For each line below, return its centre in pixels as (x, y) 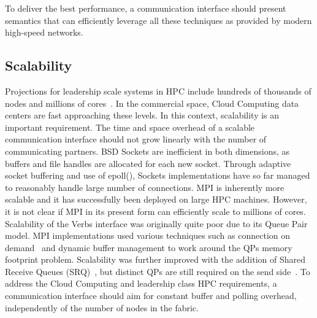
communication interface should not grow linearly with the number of (136, 139)
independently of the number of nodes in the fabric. (102, 307)
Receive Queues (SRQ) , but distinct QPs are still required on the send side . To (158, 271)
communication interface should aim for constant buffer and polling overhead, (151, 296)
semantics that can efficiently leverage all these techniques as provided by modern (158, 20)
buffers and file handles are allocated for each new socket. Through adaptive (148, 163)
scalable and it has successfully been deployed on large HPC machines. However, (156, 199)
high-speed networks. (44, 32)
